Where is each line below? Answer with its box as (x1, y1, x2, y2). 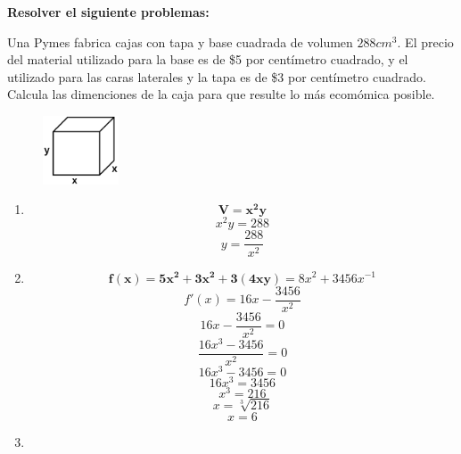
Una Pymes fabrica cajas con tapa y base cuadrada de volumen (7, 32, 353, 51)
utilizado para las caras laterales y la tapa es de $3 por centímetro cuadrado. (7, 67, 426, 86)
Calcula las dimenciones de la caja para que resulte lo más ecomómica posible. (7, 85, 435, 103)
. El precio (397, 32, 454, 51)
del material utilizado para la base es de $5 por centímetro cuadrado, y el (7, 50, 408, 69)
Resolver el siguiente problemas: (7, 3, 210, 21)
